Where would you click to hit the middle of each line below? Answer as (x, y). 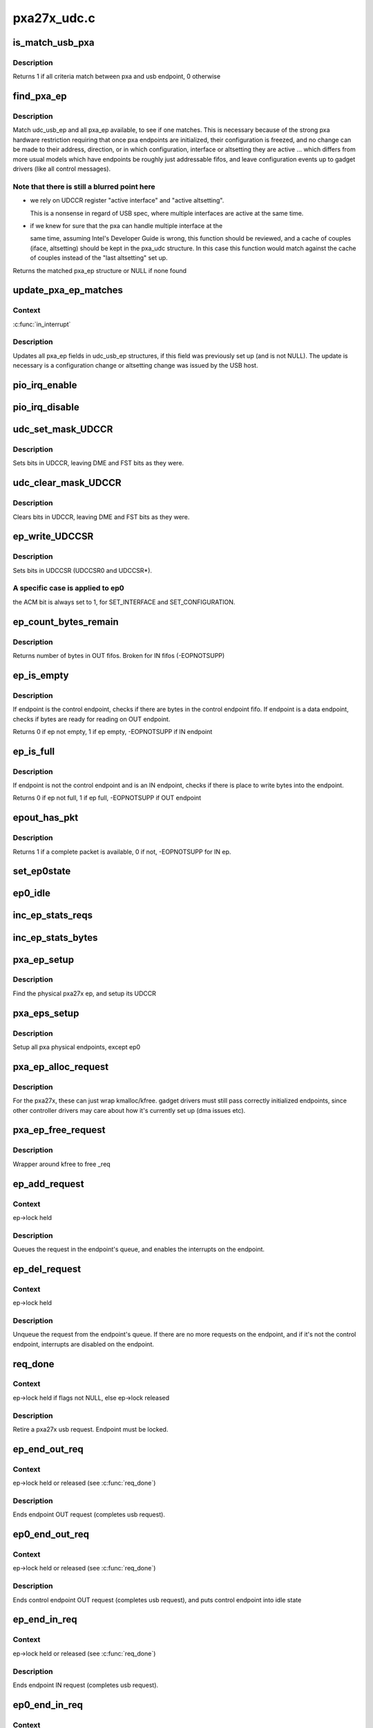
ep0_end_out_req (51, 1534)
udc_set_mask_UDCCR (63, 430)
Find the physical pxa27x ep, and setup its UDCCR (85, 993)
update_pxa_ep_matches (68, 290)
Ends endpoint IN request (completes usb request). (86, 1685)
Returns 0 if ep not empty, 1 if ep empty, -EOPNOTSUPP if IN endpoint (113, 731)
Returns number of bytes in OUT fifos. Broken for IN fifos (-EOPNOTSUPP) (119, 656)
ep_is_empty (41, 675)
